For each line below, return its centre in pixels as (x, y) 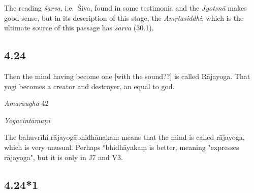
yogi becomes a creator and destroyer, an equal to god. (89, 86)
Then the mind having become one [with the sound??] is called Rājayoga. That (127, 76)
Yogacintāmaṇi (27, 120)
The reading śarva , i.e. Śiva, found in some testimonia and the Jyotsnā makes (125, 8)
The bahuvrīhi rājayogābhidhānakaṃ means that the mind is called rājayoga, (124, 137)
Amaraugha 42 (26, 103)
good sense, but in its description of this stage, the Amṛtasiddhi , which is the (124, 17)
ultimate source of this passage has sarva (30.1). (79, 28)
